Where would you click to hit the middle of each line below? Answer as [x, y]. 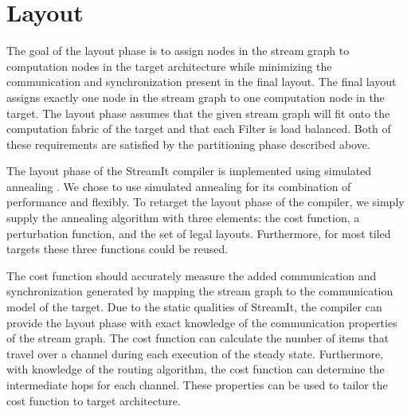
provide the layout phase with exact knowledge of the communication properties [202, 322]
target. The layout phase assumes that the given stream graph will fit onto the [198, 113]
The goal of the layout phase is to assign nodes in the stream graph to [178, 51]
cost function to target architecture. [94, 400]
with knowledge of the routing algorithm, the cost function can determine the [196, 369]
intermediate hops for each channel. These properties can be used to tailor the [197, 385]
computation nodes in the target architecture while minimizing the [169, 66]
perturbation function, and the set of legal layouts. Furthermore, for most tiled [199, 233]
